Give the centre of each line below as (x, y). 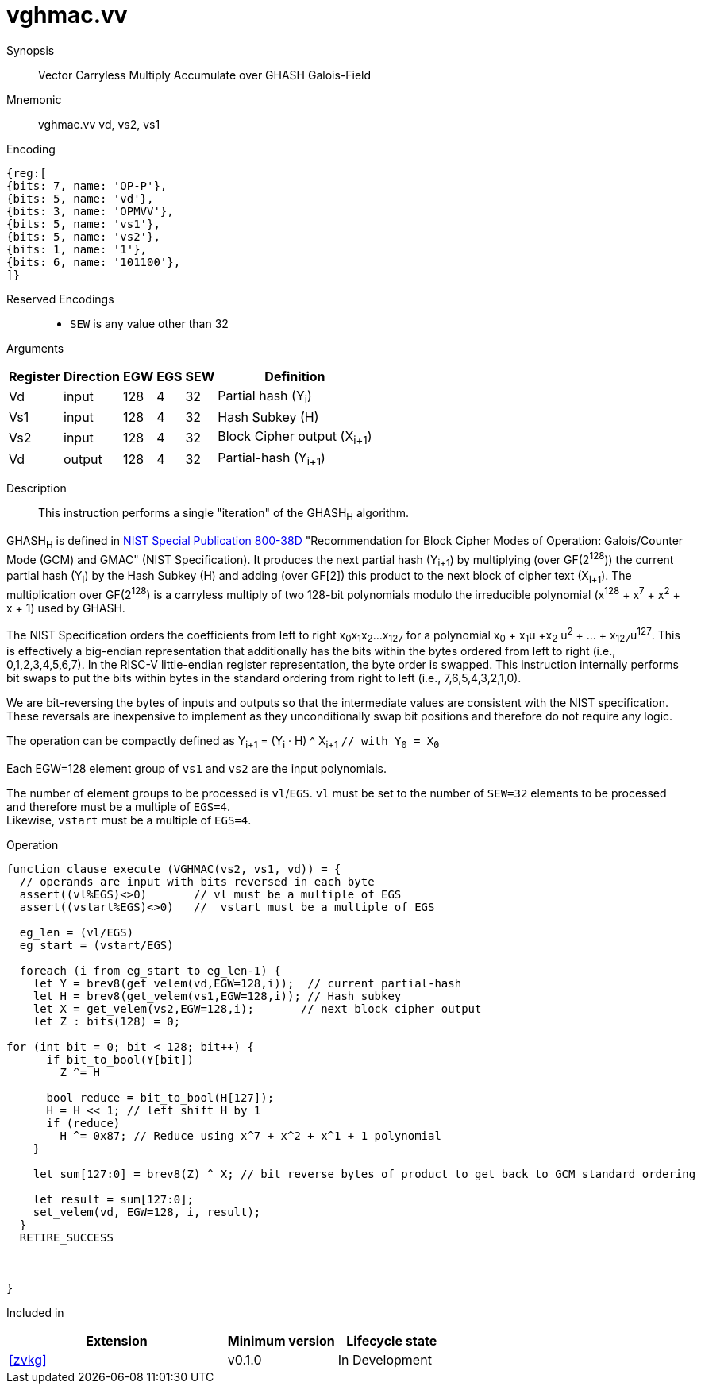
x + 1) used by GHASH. (66, 608)
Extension (117, 1341)
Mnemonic (34, 99)
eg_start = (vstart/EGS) (96, 946)
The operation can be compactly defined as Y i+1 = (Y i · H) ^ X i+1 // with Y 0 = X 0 (223, 743)
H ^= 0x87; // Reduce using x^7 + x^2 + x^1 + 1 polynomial (250, 1136)
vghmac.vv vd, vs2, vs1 (99, 124)
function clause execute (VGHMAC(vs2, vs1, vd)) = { (174, 869)
